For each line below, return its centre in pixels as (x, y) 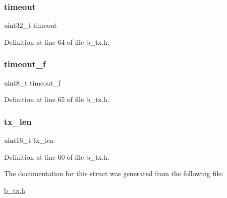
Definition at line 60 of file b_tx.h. (57, 156)
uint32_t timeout (30, 25)
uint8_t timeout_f (32, 82)
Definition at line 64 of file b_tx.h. (57, 42)
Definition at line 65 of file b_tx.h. (57, 99)
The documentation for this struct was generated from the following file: (114, 173)
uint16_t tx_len (29, 140)
